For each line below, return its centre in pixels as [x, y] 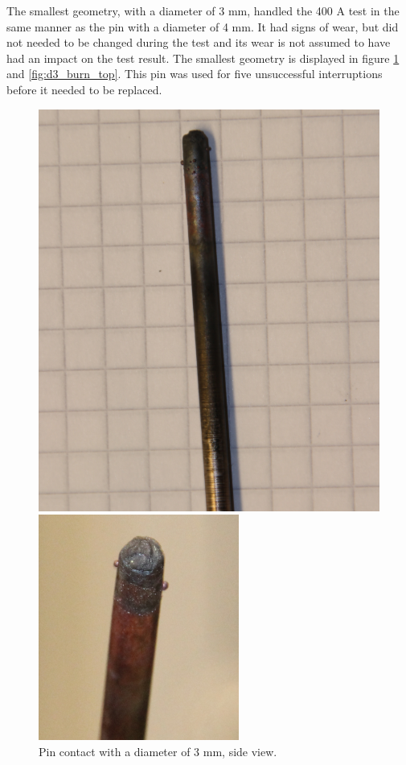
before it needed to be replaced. [84, 89]
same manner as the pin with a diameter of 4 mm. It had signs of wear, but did [203, 26]
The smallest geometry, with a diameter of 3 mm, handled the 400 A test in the [203, 10]
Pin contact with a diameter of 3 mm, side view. [158, 752]
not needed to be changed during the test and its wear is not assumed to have [199, 42]
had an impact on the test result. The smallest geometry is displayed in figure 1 [203, 58]
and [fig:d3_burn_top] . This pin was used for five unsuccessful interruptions [195, 74]
